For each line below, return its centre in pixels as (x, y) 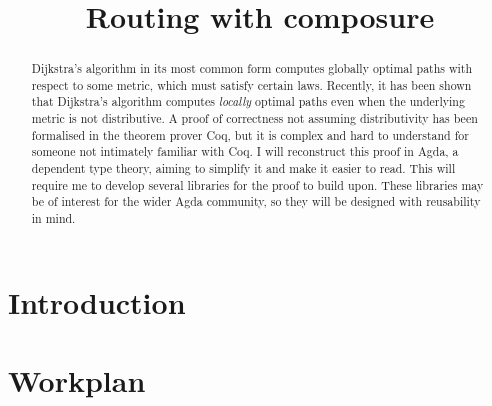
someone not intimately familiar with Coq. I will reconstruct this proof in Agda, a (245, 151)
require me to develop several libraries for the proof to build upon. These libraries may (257, 184)
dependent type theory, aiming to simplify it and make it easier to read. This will (243, 168)
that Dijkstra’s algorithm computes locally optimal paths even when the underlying (248, 101)
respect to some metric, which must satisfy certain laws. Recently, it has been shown (251, 84)
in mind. (53, 218)
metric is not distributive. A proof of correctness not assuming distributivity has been (254, 118)
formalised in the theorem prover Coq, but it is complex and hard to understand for (250, 134)
